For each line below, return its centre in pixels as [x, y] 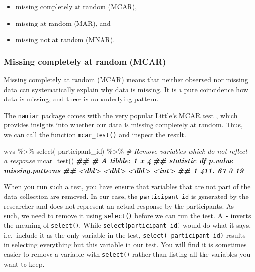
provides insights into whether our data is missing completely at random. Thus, [123, 125]
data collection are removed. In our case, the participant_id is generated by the [126, 196]
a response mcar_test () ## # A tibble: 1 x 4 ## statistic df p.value [118, 161]
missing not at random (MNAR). [65, 39]
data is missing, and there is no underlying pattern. [81, 99]
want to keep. [24, 263]
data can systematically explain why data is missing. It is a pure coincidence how [126, 89]
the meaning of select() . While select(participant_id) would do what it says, [127, 225]
